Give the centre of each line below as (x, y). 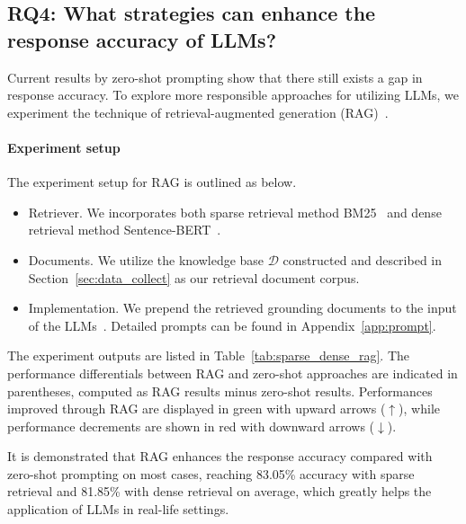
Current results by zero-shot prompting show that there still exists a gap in (215, 77)
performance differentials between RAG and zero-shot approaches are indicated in (233, 373)
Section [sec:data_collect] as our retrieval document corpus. (194, 277)
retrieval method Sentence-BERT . (125, 230)
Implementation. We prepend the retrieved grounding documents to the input (242, 308)
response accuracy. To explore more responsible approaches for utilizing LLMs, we (233, 95)
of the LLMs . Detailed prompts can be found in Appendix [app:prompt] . (232, 325)
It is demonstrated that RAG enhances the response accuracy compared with (220, 456)
